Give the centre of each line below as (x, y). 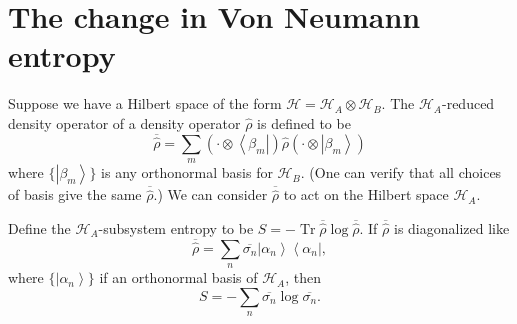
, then (303, 277)
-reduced (468, 103)
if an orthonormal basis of (178, 277)
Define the (39, 227)
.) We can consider (210, 194)
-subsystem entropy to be (176, 227)
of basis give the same (75, 194)
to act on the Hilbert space (366, 194)
